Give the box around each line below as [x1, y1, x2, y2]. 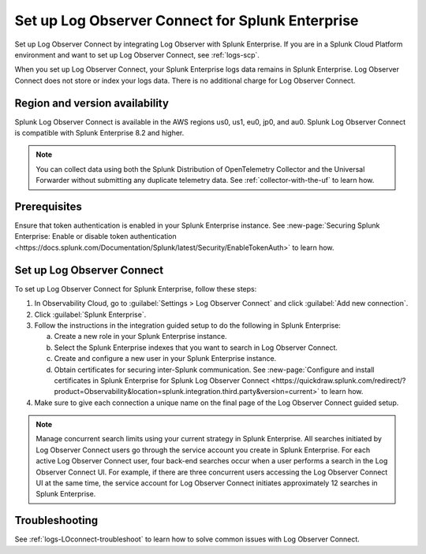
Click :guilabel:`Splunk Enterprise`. [34, 310, 147, 319]
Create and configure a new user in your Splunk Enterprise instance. [54, 354, 277, 363]
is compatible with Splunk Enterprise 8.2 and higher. [14, 128, 185, 138]
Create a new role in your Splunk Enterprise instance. [54, 332, 228, 341]
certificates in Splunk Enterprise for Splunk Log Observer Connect [54, 375, 270, 385]
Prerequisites [14, 200, 82, 213]
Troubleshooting [14, 514, 99, 527]
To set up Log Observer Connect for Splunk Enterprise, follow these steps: [14, 284, 257, 293]
